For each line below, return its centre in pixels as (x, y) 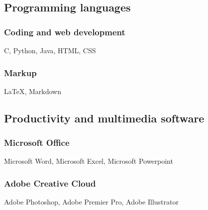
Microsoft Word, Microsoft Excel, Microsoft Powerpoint (89, 161)
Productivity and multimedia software (104, 118)
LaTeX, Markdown (33, 91)
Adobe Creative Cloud (50, 183)
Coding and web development (65, 32)
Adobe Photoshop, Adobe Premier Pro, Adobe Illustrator (91, 202)
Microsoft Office (37, 143)
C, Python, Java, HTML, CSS (50, 50)
